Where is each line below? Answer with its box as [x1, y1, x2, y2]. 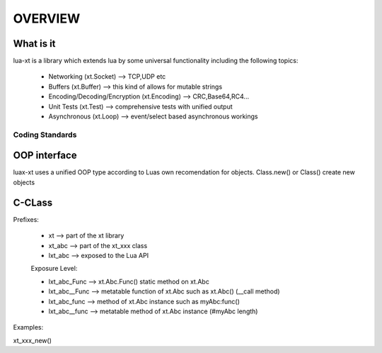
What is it [13, 38, 56, 50]
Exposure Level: [30, 264, 78, 273]
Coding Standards [13, 130, 77, 140]
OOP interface [13, 150, 77, 162]
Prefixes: [13, 215, 39, 223]
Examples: [13, 323, 44, 332]
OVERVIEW [13, 11, 81, 26]
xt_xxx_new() [13, 336, 52, 344]
